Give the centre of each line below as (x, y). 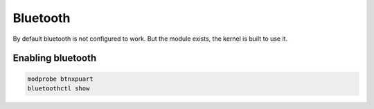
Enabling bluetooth (55, 58)
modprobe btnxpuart (60, 79)
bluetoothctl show (59, 88)
